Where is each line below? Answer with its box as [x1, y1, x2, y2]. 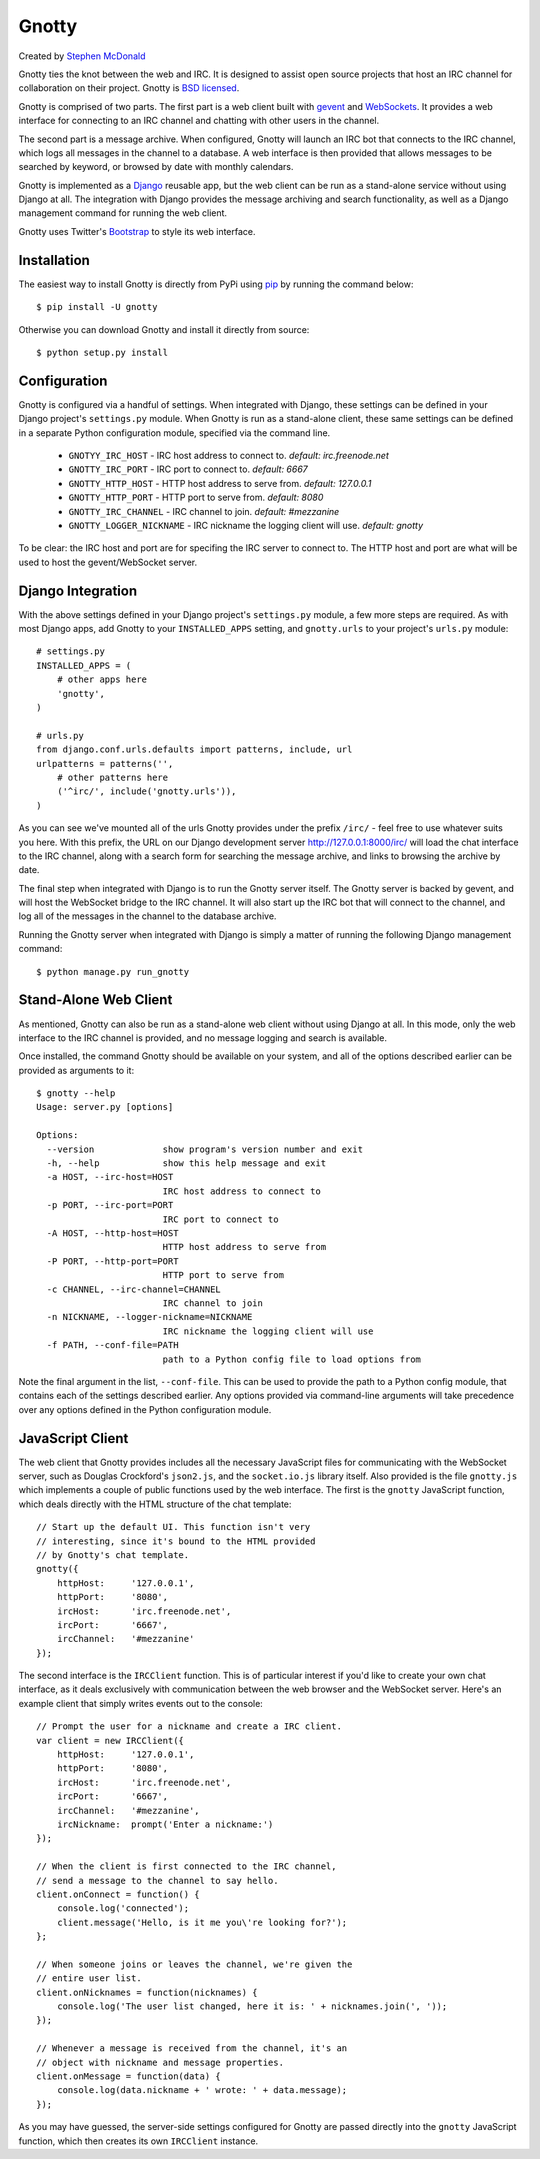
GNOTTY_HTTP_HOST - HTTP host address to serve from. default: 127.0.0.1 [68, 477, 372, 489]
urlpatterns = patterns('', [36, 758, 174, 769]
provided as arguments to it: [18, 1064, 135, 1076]
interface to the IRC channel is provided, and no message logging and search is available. [18, 1031, 387, 1044]
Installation [18, 251, 90, 269]
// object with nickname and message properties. [36, 2056, 285, 2068]
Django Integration [18, 582, 138, 599]
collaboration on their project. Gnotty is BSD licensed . [18, 82, 240, 94]
